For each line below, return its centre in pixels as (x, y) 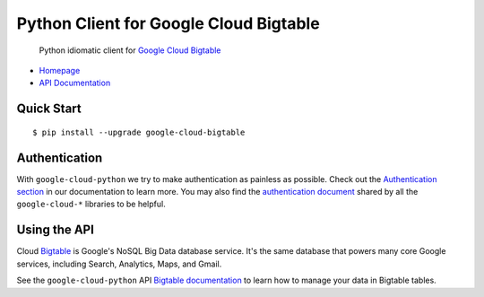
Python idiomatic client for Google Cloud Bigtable (130, 50)
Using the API (55, 230)
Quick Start (49, 109)
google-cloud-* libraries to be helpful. (91, 204)
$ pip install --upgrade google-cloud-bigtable (139, 132)
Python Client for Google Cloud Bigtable (168, 23)
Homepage (60, 70)
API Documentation (75, 83)
